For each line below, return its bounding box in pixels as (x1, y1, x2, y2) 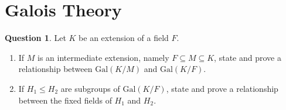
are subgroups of (60, 82, 120, 94)
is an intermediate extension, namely (38, 51, 169, 63)
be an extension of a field (79, 32, 169, 44)
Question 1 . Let (5, 32, 66, 44)
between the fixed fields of (18, 94, 112, 106)
